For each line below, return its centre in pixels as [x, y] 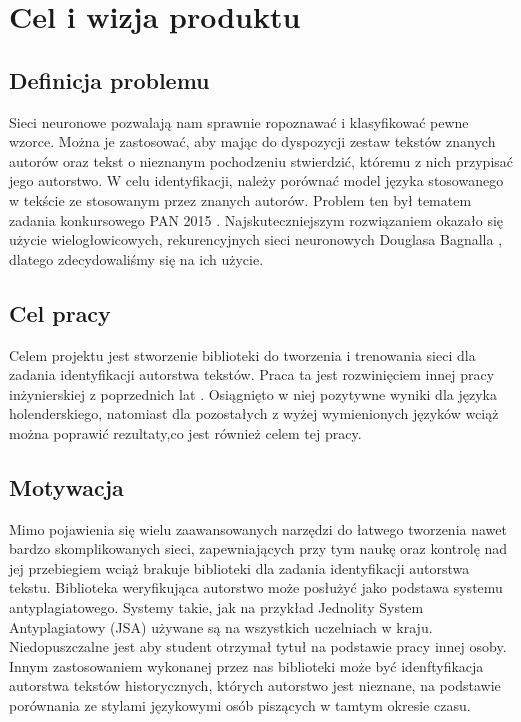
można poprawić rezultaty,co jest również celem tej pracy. [185, 432]
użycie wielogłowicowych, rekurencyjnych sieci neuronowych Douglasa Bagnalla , [256, 239]
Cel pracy [60, 312]
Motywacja [66, 486]
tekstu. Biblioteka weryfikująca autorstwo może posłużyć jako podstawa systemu [256, 587]
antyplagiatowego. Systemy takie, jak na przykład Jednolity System [216, 607]
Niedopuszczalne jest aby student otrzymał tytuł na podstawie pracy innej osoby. [258, 646]
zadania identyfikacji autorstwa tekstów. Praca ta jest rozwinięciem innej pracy [252, 374]
